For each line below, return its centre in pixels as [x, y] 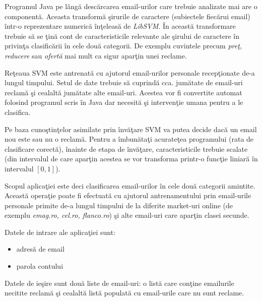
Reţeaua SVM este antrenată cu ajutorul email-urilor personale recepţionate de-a [130, 72]
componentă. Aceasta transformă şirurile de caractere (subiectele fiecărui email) [127, 16]
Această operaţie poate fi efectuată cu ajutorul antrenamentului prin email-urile [128, 195]
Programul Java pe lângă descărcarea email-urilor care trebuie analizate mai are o [131, 6]
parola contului [40, 266]
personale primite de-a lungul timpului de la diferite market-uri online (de [119, 205]
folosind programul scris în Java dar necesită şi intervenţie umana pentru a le [124, 102]
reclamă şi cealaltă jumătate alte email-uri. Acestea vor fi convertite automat [123, 92]
